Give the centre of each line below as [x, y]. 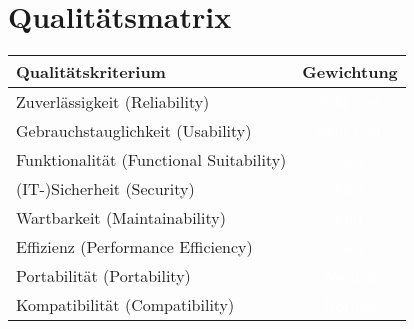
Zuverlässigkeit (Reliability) [113, 102]
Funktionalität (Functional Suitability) [151, 160]
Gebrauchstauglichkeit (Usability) [134, 131]
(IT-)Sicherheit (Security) [105, 189]
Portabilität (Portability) [103, 276]
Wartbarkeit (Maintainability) [121, 218]
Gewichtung [350, 72]
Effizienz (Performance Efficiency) [134, 247]
